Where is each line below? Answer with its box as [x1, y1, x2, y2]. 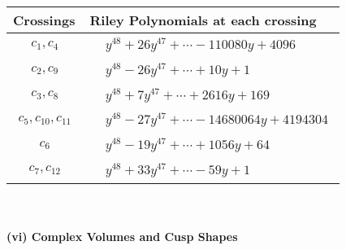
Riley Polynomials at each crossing [89, 11, 317, 29]
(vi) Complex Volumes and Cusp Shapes [6, 228, 238, 245]
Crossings [13, 11, 76, 29]
